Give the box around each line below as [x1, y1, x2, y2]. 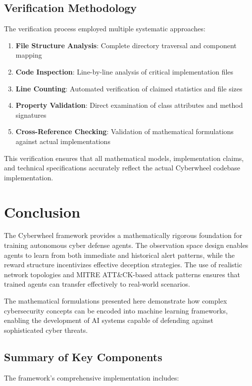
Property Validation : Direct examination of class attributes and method [15, 100, 243, 110]
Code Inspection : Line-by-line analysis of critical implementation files [15, 66, 234, 77]
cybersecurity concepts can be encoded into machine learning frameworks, [4, 305, 228, 315]
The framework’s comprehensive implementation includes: [4, 372, 179, 383]
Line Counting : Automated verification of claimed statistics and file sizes [15, 83, 243, 93]
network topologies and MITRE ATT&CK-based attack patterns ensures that [4, 269, 240, 279]
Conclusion [4, 201, 81, 222]
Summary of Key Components [4, 349, 162, 364]
